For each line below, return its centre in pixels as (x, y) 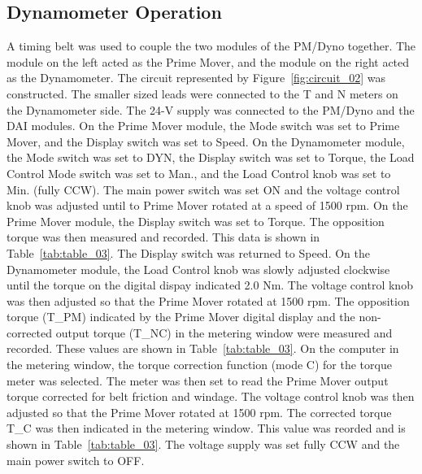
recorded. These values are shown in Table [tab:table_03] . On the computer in (203, 348)
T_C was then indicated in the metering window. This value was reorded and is (206, 428)
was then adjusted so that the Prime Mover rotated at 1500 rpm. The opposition (208, 300)
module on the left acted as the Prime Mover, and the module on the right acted (208, 61)
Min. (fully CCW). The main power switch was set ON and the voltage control (203, 189)
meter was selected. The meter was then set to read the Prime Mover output (198, 380)
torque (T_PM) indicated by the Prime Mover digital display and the (181, 317)
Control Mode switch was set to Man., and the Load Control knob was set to (199, 173)
